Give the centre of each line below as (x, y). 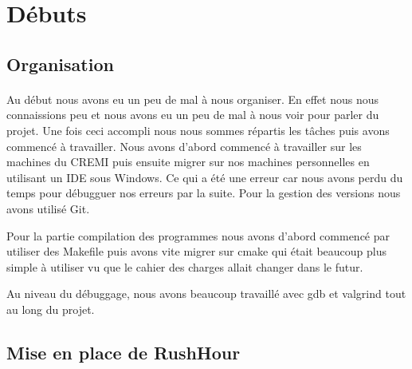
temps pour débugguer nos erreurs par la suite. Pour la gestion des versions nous (204, 193)
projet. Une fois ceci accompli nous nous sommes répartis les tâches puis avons (198, 130)
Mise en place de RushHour (124, 352)
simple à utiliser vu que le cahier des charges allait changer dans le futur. (185, 266)
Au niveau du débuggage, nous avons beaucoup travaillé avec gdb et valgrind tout (206, 294)
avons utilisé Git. (48, 208)
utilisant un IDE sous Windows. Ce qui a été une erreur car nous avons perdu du (205, 177)
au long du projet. (51, 309)
